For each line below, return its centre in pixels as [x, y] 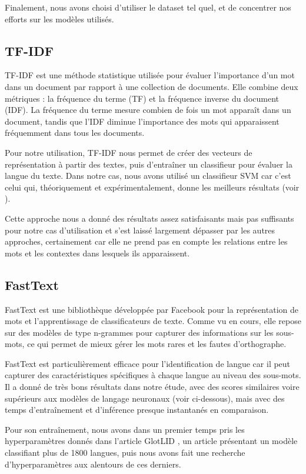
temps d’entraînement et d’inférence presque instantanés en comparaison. [137, 410]
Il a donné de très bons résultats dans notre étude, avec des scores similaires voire [152, 387]
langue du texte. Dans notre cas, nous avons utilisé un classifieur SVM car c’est [148, 176]
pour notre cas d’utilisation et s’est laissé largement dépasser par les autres [140, 230]
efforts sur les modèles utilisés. [59, 19]
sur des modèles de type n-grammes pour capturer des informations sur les [139, 332]
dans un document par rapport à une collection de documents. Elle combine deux [152, 86]
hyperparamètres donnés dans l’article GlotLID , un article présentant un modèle [151, 441]
